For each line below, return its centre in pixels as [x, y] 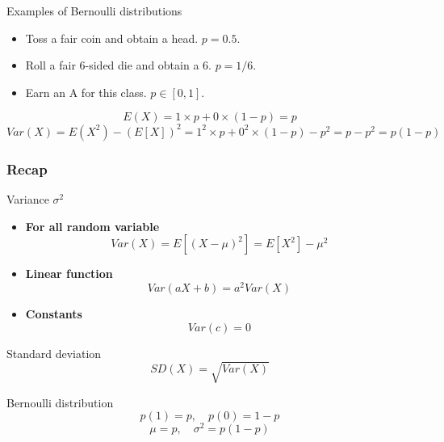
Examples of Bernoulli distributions [94, 11]
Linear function [69, 274]
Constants [54, 313]
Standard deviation [54, 353]
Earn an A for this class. [86, 92]
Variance [28, 199]
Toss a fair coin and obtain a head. [112, 38]
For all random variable [92, 226]
